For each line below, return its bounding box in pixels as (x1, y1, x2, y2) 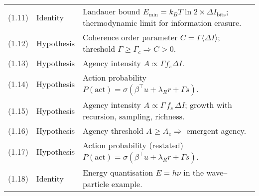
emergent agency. (186, 125, 247, 136)
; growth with (185, 99, 232, 110)
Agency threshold (82, 125, 143, 136)
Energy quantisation (82, 167, 153, 178)
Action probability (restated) (82, 139, 183, 151)
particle (82, 178, 109, 190)
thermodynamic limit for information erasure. (82, 17, 242, 28)
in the (183, 167, 204, 178)
